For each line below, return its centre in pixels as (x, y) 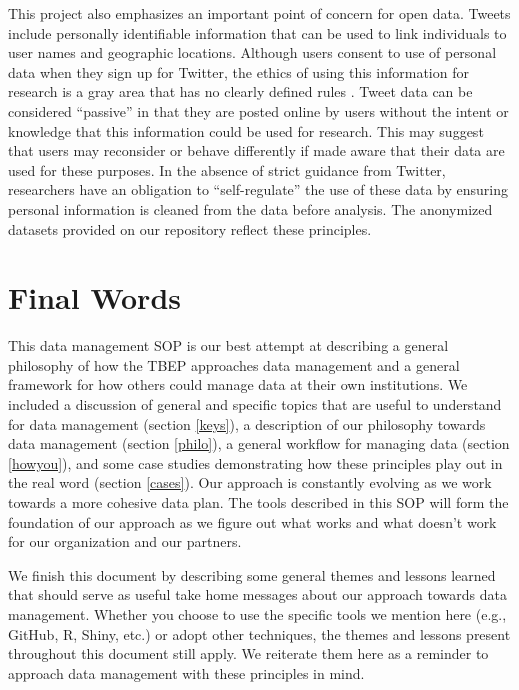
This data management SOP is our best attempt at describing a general (228, 345)
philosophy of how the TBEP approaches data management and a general (234, 364)
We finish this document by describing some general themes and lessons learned (252, 574)
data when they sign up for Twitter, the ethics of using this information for (238, 71)
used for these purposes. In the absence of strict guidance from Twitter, (227, 169)
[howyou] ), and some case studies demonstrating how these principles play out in (255, 462)
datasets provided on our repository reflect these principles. (190, 228)
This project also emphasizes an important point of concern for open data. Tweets (259, 13)
